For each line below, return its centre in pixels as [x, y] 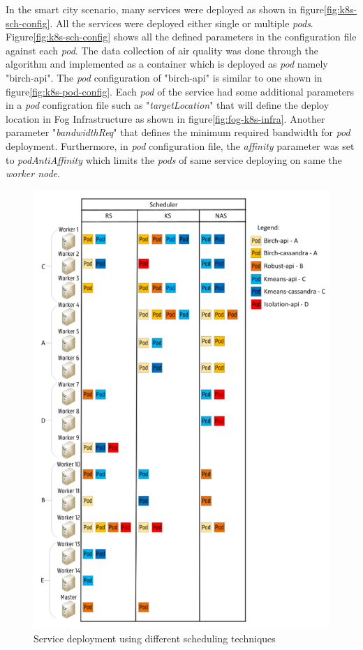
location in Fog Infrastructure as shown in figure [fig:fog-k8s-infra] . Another [165, 118]
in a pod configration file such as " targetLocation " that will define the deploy [168, 105]
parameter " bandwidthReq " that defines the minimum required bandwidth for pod [178, 132]
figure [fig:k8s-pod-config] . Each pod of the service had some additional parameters [180, 91]
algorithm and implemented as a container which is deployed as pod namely [167, 64]
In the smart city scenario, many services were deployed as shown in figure [165, 9]
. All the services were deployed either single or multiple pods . [181, 23]
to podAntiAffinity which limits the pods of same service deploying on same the [174, 159]
